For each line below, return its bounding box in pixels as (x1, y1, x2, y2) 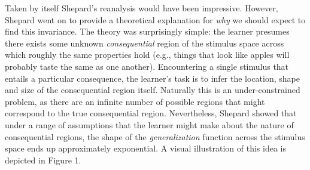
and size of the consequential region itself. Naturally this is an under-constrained (5, 84, 300, 96)
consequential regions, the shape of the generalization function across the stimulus (5, 130, 305, 143)
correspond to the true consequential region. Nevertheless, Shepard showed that (5, 107, 297, 119)
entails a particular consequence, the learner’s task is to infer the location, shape (5, 72, 300, 84)
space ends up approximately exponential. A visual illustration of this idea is (5, 142, 286, 154)
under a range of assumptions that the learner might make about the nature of (5, 118, 294, 131)
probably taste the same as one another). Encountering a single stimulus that (5, 60, 289, 72)
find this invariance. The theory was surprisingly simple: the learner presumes (5, 25, 290, 38)
